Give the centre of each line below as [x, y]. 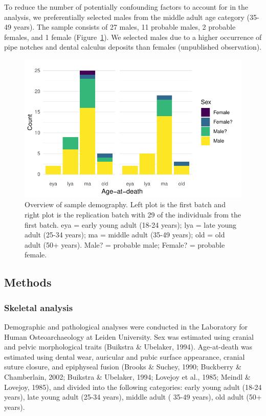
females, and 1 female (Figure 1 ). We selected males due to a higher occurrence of [133, 37]
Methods [28, 282]
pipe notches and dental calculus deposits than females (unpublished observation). [133, 47]
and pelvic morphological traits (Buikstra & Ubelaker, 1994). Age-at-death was [128, 347]
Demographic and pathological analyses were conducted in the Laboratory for [126, 326]
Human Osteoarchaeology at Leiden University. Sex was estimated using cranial [129, 336]
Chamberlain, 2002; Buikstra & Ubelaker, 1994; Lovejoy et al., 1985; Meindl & [127, 376]
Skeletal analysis [39, 307]
